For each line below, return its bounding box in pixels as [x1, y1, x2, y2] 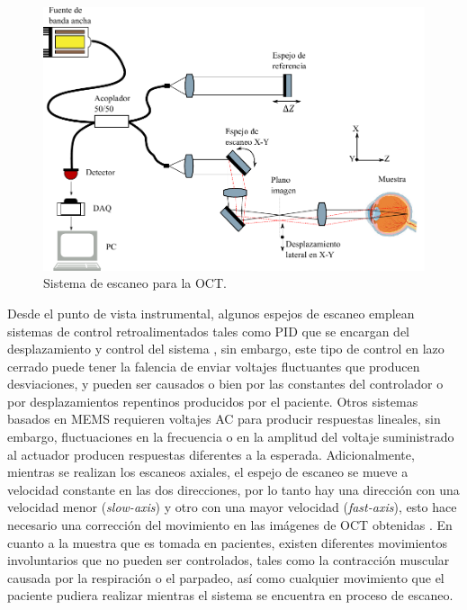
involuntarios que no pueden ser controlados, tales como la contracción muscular [7, 551, 450, 570]
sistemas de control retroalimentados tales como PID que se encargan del [7, 321, 409, 340]
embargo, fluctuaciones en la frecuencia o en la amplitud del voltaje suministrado [7, 427, 454, 446]
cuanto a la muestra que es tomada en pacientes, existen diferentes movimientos [7, 533, 447, 552]
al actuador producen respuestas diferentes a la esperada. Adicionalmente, [7, 444, 415, 463]
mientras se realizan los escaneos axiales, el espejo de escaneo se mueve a [7, 462, 409, 481]
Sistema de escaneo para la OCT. [43, 274, 227, 292]
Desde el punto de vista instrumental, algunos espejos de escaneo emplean [7, 303, 415, 322]
